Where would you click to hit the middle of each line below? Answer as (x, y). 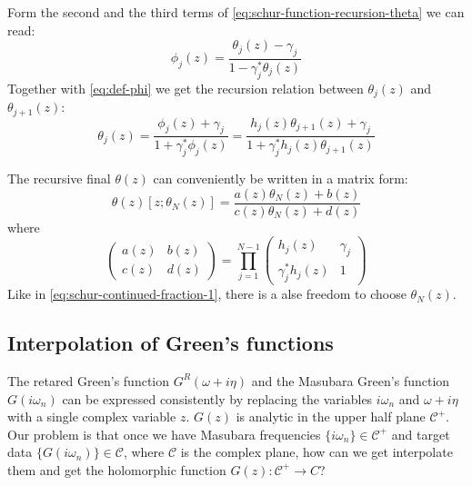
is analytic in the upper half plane (331, 417)
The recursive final (59, 179)
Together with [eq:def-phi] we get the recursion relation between (186, 88)
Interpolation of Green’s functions (171, 343)
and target (421, 434)
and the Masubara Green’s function (351, 380)
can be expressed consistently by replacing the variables (217, 398)
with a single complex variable (92, 417)
